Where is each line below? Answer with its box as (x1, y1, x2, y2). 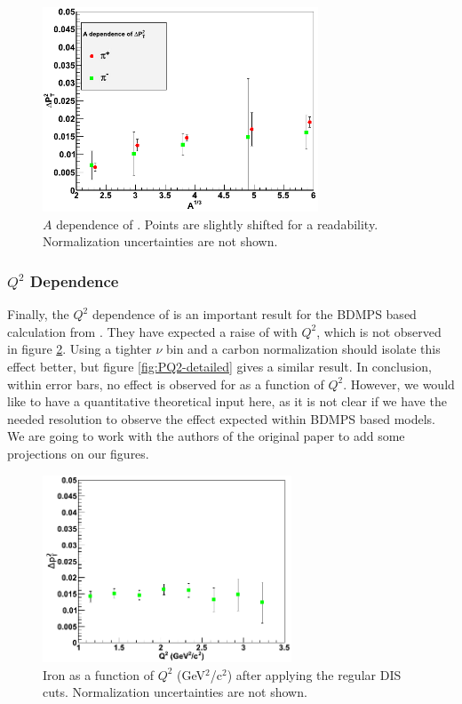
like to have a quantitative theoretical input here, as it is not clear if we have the (7, 392, 447, 411)
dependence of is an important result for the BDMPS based (92, 305, 417, 324)
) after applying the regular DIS (227, 665, 402, 684)
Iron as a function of (43, 665, 154, 684)
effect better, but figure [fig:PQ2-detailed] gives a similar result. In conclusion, (7, 357, 432, 376)
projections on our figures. (7, 444, 149, 463)
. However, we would (343, 374, 455, 393)
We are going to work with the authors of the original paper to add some (7, 427, 405, 445)
